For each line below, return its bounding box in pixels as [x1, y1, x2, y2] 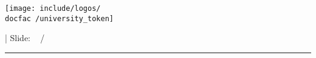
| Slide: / [5, 31, 45, 44]
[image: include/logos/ [5, 4, 101, 13]
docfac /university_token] [5, 14, 114, 23]
